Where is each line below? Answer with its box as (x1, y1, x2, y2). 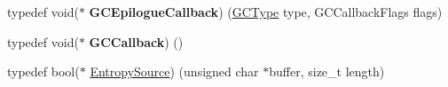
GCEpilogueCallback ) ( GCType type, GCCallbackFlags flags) (89, 3, 443, 20)
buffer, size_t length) (269, 62, 385, 81)
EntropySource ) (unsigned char (90, 62, 259, 81)
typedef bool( (7, 62, 80, 81)
